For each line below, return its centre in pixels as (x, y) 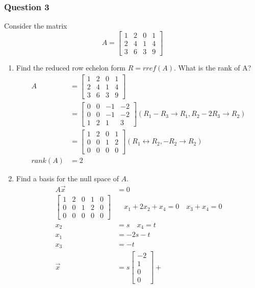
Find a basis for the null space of (67, 178)
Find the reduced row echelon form (71, 67)
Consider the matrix (36, 26)
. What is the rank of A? (213, 67)
